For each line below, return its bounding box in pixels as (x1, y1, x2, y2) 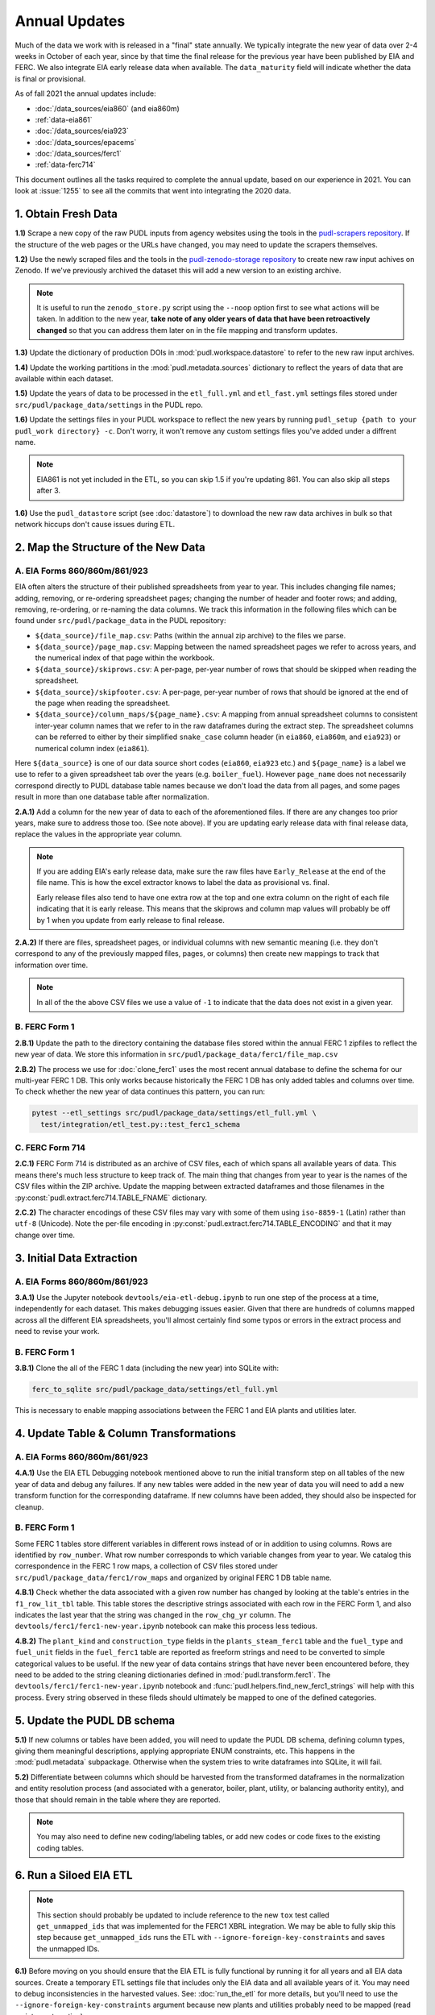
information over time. (14, 960, 89, 970)
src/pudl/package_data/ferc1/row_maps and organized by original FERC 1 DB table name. (14, 1573, 332, 1582)
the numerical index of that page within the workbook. (35, 653, 215, 663)
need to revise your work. (14, 1327, 100, 1336)
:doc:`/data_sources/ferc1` (35, 149, 122, 159)
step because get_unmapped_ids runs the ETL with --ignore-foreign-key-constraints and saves (36, 1933, 386, 1942)
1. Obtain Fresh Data (14, 207, 118, 221)
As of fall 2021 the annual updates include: (14, 89, 156, 98)
